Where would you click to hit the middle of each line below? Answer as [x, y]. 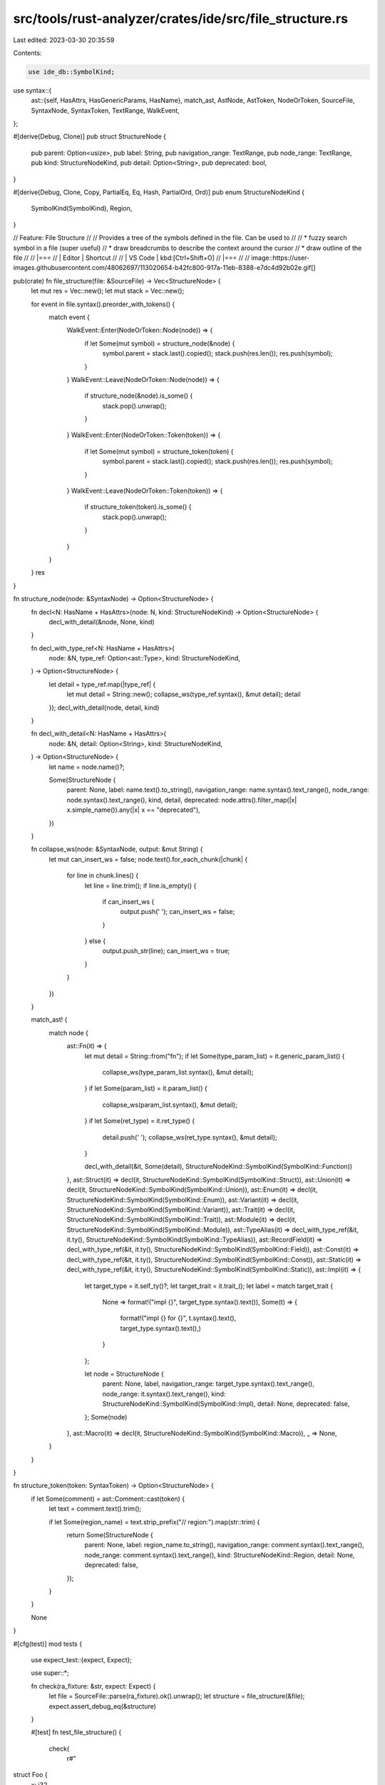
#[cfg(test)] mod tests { [47, 1644]
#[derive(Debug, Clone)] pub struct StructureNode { [90, 136]
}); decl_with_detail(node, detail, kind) [104, 708]
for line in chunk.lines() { [103, 875]
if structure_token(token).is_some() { [138, 507]
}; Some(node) [106, 1417]
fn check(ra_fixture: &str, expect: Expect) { [93, 1686]
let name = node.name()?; [87, 767]
